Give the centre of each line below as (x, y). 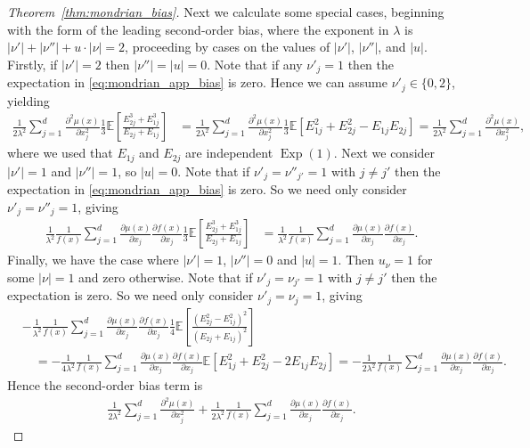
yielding (29, 100)
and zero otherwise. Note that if (166, 277)
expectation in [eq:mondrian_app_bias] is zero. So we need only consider (207, 189)
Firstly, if (33, 64)
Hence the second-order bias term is (105, 385)
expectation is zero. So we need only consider (130, 295)
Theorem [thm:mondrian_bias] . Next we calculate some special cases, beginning (226, 12)
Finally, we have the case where (93, 260)
